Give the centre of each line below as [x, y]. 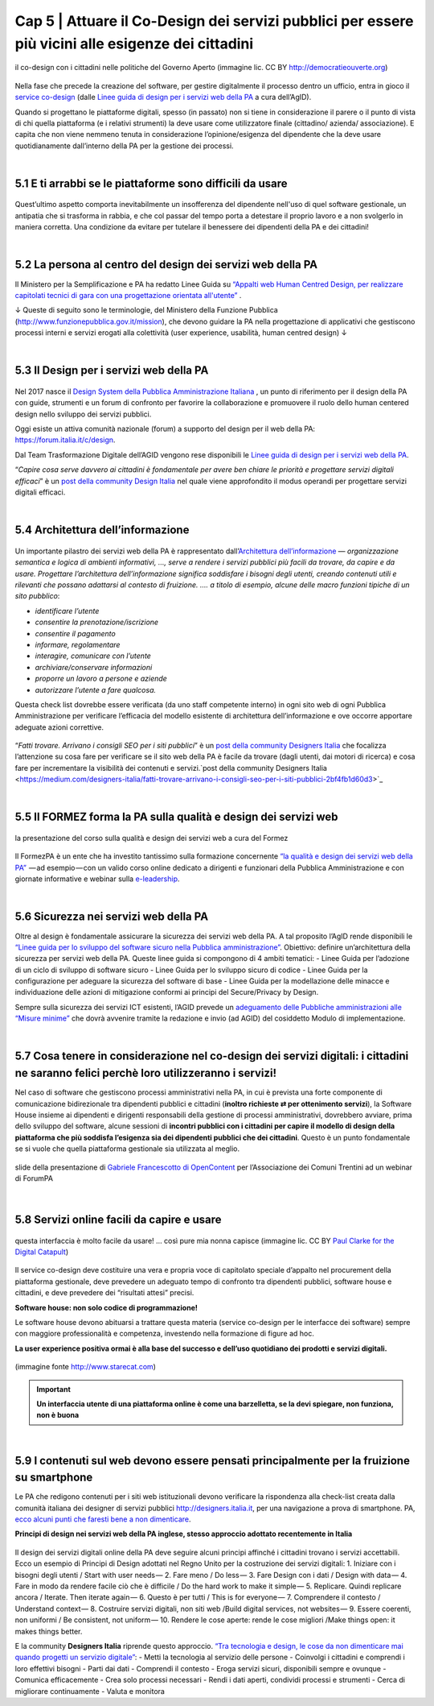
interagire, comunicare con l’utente [93, 656]
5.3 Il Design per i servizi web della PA [112, 371]
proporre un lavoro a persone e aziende [101, 679]
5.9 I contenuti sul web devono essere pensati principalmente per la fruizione [212, 1461]
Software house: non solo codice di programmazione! [106, 1307]
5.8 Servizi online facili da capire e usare [118, 1220]
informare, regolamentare [78, 644]
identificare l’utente [67, 611]
